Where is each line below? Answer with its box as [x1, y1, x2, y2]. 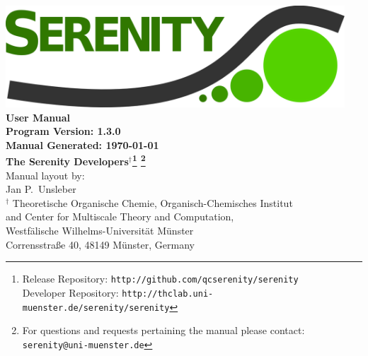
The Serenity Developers [6, 154, 129, 169]
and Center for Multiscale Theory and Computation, [6, 209, 234, 224]
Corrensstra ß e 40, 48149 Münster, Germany [6, 237, 195, 251]
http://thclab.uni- [122, 288, 214, 299]
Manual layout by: [6, 167, 85, 182]
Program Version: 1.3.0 [6, 124, 121, 138]
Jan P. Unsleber [6, 182, 76, 196]
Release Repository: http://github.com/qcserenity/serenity [22, 271, 299, 286]
